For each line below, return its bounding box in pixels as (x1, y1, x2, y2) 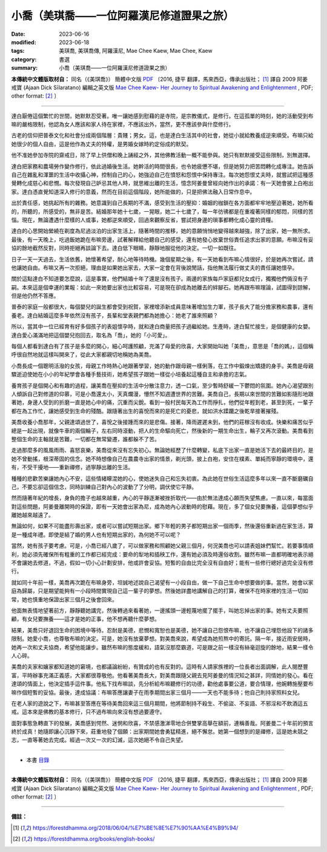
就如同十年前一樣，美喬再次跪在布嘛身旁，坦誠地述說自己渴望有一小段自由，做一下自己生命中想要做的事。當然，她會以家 (11, 578, 314, 586)
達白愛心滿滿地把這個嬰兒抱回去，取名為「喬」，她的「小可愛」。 (11, 331, 171, 339)
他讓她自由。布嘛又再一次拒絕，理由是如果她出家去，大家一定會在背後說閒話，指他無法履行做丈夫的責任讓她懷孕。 (11, 264, 298, 271)
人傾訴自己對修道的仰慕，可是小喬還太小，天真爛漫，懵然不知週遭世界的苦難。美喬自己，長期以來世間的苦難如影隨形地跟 (11, 390, 314, 397)
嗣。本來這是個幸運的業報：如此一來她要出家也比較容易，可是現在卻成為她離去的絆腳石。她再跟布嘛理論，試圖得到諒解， (11, 283, 314, 291)
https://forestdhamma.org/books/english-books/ (33, 835, 155, 843)
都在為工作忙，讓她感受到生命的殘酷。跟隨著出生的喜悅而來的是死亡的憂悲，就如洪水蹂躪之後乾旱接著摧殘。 (11, 407, 282, 414)
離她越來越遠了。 (11, 512, 54, 519)
